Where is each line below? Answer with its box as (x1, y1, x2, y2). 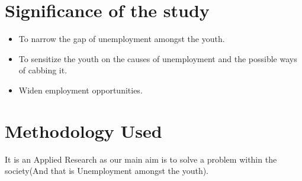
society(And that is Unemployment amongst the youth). (5, 164, 209, 177)
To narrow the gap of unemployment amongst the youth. (18, 33, 225, 45)
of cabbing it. (18, 64, 68, 76)
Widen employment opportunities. (18, 83, 143, 96)
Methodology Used (5, 118, 162, 143)
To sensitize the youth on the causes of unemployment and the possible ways (18, 52, 297, 64)
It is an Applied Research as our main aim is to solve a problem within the (5, 153, 277, 165)
